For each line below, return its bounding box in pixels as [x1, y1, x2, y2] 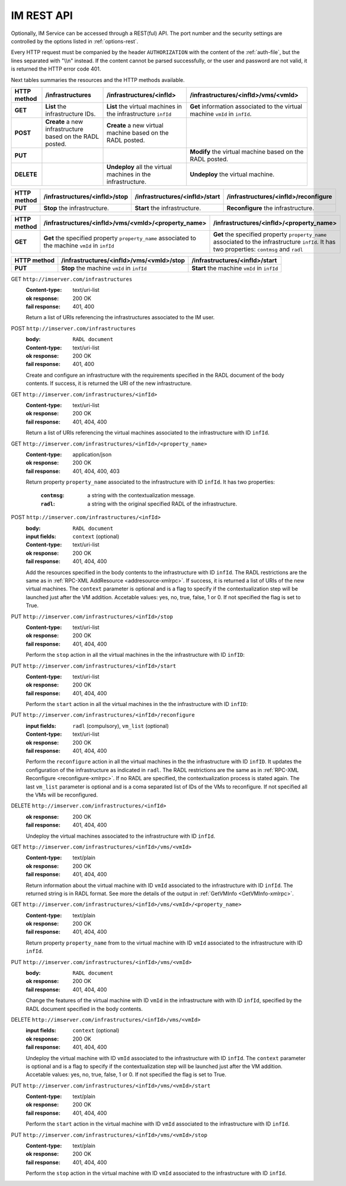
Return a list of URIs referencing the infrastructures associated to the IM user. [25, 314, 215, 321]
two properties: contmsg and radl [213, 245, 303, 253]
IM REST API [11, 9, 73, 22]
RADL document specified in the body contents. [25, 1005, 143, 1012]
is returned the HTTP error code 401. [11, 65, 101, 72]
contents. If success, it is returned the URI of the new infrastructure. [25, 380, 192, 387]
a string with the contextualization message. [87, 492, 196, 499]
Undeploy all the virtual [107, 163, 172, 171]
